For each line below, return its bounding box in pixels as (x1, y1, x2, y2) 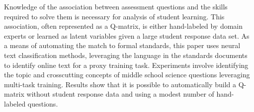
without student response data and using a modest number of (26, 89, 214, 99)
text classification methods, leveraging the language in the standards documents (4, 50, 248, 60)
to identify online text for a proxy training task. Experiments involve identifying (4, 59, 249, 70)
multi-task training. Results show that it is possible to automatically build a (4, 79, 237, 89)
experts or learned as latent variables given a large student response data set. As (4, 30, 250, 41)
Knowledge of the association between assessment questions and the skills (4, 1, 228, 11)
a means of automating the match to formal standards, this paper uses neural (4, 40, 241, 51)
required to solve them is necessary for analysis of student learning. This (4, 11, 225, 21)
